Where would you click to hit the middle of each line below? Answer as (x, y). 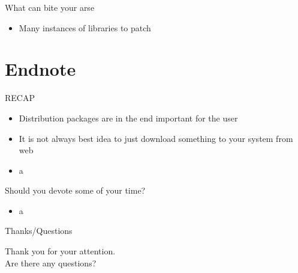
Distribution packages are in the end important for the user (128, 118)
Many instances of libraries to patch (85, 27)
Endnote (40, 69)
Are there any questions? (51, 262)
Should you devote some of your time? (75, 190)
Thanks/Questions (39, 231)
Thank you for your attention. (60, 251)
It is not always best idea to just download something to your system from (156, 138)
